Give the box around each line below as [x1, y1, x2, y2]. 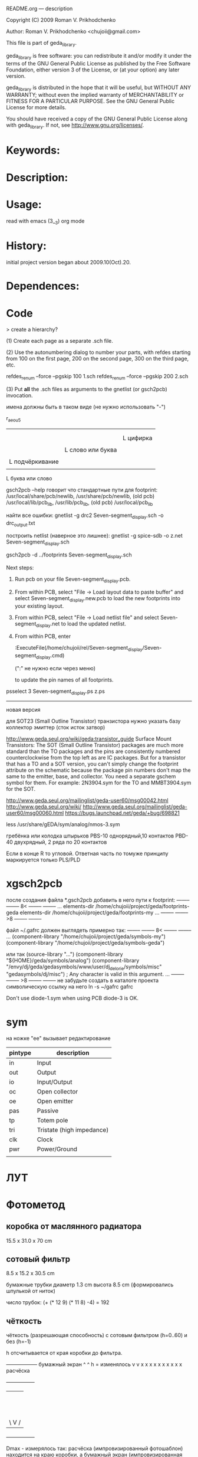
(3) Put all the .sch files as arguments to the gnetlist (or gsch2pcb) [6, 386, 168, 393]
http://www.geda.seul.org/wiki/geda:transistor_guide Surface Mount [6, 735, 172, 742]
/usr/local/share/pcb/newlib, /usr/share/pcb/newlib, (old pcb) [6, 492, 155, 499]
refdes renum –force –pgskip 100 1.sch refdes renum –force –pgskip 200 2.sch [6, 373, 189, 381]
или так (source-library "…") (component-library [6, 950, 123, 958]
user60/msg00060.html [6, 809, 64, 816]
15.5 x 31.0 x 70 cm [6, 1237, 52, 1244]
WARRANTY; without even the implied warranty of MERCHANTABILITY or [6, 91, 184, 99]
